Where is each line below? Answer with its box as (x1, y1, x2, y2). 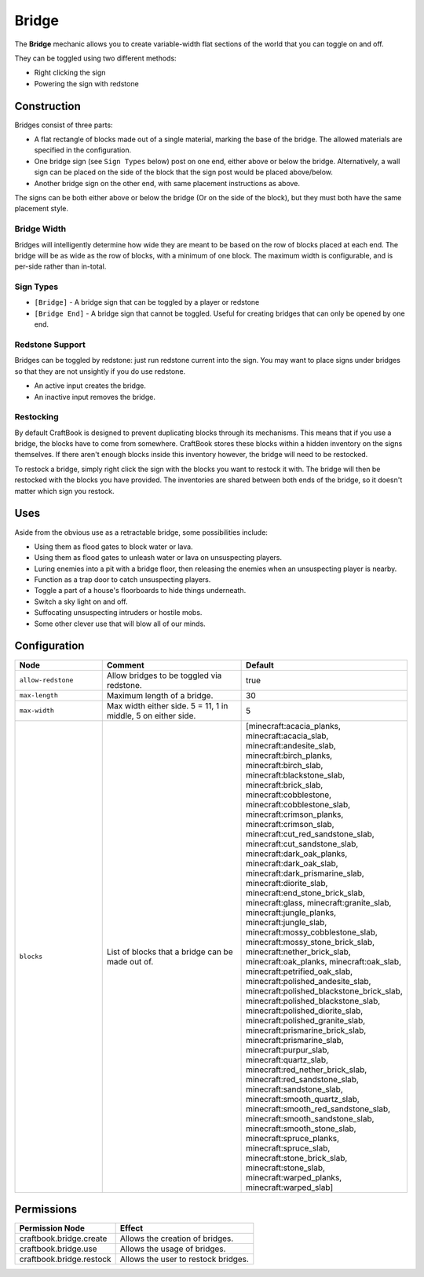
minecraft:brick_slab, (246, 779, 323, 790)
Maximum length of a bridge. (106, 690, 214, 701)
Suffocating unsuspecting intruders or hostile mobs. (34, 608, 203, 617)
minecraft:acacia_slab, (246, 730, 329, 741)
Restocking (14, 412, 59, 423)
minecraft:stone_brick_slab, (246, 1152, 348, 1163)
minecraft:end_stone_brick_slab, (246, 887, 365, 898)
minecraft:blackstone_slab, (246, 770, 345, 781)
